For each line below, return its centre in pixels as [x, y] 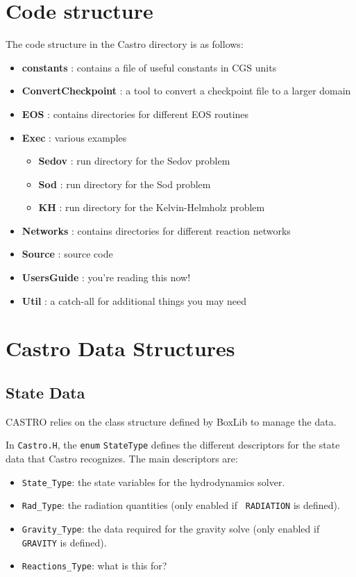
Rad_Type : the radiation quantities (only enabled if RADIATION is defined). [181, 505]
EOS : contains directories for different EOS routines [135, 114]
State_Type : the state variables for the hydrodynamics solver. [153, 482]
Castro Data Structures [120, 348]
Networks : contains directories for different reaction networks [156, 230]
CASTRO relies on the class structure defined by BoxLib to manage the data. [171, 421]
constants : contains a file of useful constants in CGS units [149, 67]
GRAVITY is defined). [64, 542]
